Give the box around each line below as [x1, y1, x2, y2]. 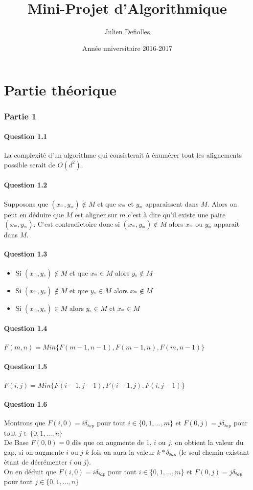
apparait [214, 219, 240, 229]
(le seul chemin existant [179, 446, 250, 457]
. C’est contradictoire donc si [33, 219, 120, 229]
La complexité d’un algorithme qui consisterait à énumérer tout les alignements [4, 150, 242, 160]
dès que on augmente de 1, [71, 437, 152, 447]
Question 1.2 [4, 180, 47, 190]
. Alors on [207, 198, 237, 209]
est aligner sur [75, 209, 117, 219]
